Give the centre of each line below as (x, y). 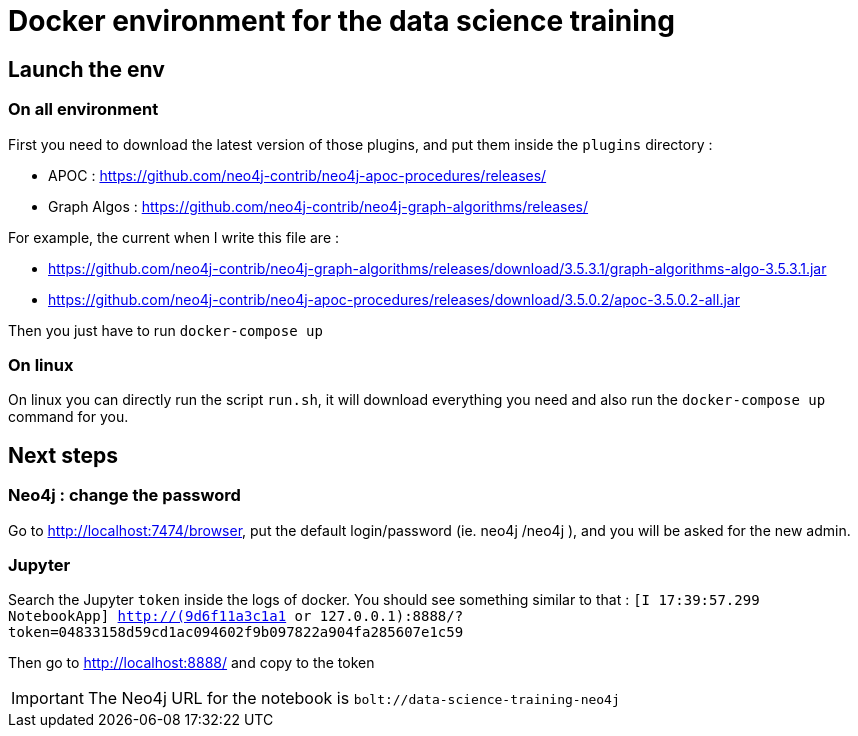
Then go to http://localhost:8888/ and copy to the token (191, 663)
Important (47, 698)
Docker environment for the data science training (341, 21)
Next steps (63, 455)
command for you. (68, 417)
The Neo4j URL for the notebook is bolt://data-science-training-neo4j (353, 698)
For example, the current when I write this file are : (174, 237)
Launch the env (86, 69)
